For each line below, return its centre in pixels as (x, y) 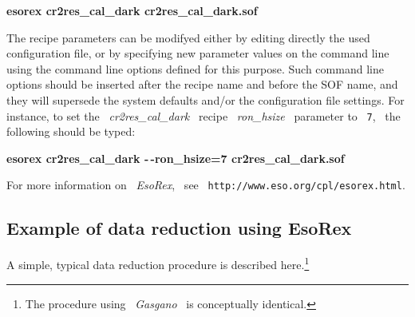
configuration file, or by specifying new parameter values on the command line (198, 53)
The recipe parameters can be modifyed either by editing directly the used (188, 37)
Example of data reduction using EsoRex (179, 228)
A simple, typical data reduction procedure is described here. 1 (158, 263)
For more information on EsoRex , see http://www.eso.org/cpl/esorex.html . (206, 185)
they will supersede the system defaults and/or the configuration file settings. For (206, 99)
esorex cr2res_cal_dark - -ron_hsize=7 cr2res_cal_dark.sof (176, 158)
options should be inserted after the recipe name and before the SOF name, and (202, 84)
